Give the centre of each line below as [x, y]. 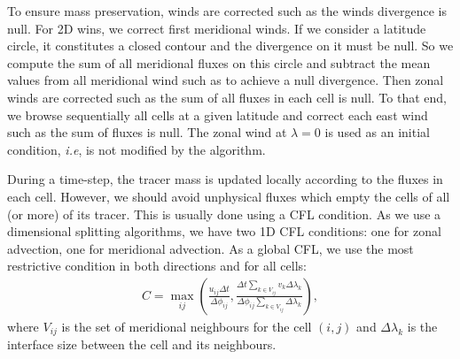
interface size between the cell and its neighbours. [142, 344]
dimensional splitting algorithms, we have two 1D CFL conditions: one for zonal [224, 231]
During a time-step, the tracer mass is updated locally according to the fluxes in [225, 179]
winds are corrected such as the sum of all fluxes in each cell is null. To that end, [227, 97]
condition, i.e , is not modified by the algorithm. [136, 149]
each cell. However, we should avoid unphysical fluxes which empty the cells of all [229, 196]
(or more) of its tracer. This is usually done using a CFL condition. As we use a [224, 214]
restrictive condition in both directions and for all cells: [157, 266]
